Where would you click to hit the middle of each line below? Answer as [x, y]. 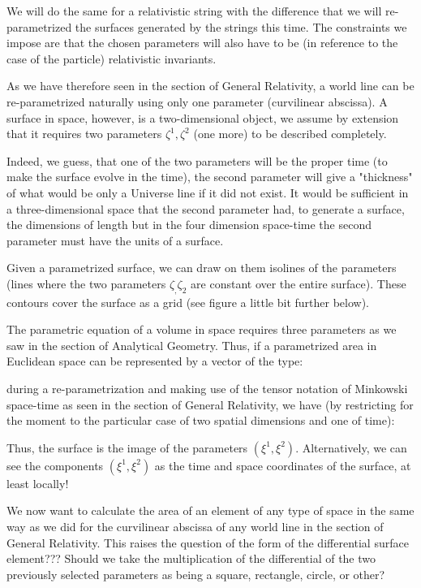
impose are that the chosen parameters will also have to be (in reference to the [202, 43]
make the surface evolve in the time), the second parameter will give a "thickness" [210, 177]
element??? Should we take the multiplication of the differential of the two [191, 558]
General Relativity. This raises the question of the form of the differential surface [208, 542]
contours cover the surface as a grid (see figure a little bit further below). [188, 302]
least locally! [38, 483]
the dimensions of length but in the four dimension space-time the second [189, 225]
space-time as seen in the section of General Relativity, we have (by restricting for [210, 404]
